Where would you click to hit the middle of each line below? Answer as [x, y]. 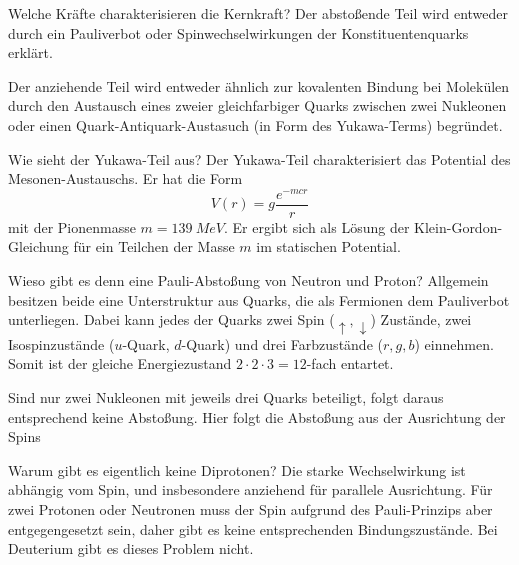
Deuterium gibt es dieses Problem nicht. [131, 548]
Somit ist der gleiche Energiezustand [120, 363]
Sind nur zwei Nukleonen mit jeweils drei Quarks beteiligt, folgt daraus [226, 396]
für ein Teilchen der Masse [154, 246]
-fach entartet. [350, 363]
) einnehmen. [454, 343]
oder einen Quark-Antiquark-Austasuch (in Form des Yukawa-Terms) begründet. [255, 124]
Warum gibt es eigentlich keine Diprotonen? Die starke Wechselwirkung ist [237, 469]
